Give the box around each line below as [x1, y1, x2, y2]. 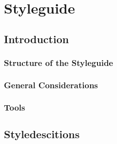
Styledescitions [4, 127, 80, 142]
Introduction [4, 31, 69, 46]
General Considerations [4, 79, 98, 91]
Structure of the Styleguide [4, 57, 113, 69]
